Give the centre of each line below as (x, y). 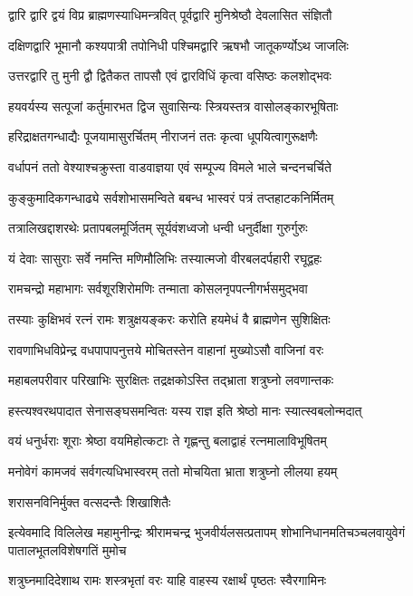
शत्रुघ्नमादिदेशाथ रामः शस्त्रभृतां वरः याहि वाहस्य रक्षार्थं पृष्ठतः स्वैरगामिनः (168, 580)
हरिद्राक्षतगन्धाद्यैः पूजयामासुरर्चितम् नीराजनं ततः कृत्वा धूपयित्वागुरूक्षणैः (163, 136)
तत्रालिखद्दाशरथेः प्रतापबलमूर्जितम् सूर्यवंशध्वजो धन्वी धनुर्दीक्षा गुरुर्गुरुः (158, 228)
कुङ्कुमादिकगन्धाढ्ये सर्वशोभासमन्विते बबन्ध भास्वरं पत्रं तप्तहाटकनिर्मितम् (171, 197)
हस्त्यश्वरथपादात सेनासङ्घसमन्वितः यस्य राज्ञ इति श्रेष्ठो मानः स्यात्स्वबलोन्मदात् (185, 410)
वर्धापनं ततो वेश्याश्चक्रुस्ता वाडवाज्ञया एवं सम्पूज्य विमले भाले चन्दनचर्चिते (170, 166)
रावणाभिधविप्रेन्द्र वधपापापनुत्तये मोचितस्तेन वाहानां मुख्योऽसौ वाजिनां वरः (166, 349)
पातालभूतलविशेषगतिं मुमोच (67, 549)
